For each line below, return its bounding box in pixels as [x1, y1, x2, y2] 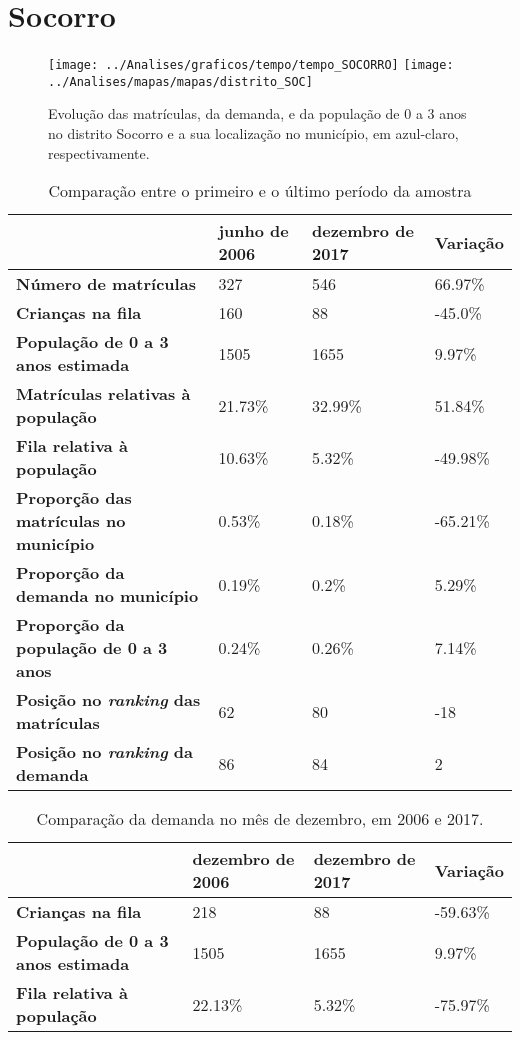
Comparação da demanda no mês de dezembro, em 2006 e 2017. [36, 807, 484, 831]
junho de [218, 219, 289, 243]
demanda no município [16, 584, 199, 608]
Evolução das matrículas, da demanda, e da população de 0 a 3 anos [48, 103, 467, 124]
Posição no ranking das [16, 688, 201, 712]
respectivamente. [48, 142, 150, 163]
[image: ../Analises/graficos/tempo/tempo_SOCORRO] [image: [48, 58, 454, 73]
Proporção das [16, 486, 132, 510]
